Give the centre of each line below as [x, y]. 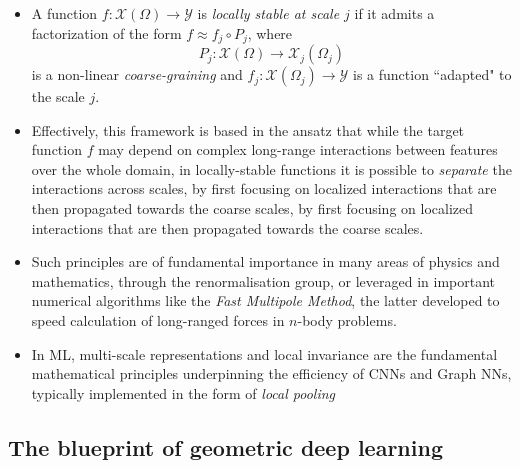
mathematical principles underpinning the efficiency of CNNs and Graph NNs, [271, 373]
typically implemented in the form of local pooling [183, 392]
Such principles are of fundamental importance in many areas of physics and [265, 261]
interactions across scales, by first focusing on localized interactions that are [264, 188]
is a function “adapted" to [432, 74]
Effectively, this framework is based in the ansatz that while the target [248, 129]
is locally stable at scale [268, 13]
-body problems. [347, 319]
